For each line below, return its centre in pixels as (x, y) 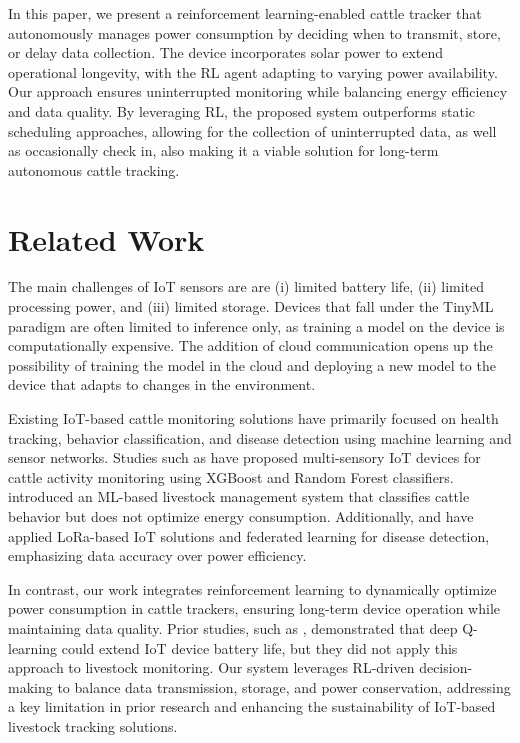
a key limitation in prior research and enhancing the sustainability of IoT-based (252, 706)
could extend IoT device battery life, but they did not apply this (259, 647)
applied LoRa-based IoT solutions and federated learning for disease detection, (249, 535)
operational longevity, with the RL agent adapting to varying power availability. (253, 71)
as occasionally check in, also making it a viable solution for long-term (223, 150)
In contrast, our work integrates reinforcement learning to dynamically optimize (252, 588)
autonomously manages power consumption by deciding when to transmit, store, (254, 32)
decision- (446, 667)
